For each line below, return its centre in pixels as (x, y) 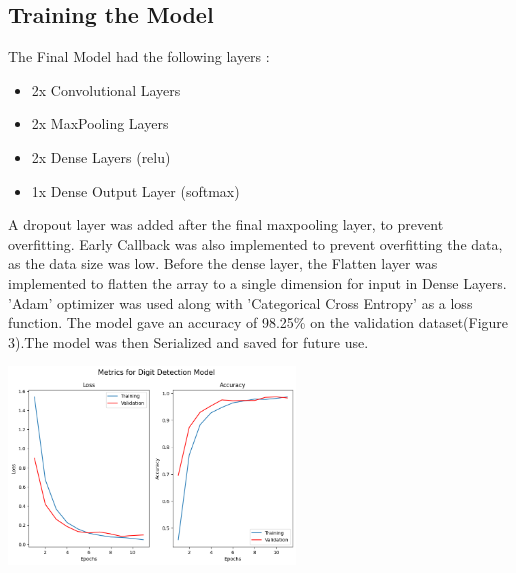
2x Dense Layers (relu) (101, 156)
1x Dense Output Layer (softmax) (135, 190)
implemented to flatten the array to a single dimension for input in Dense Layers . (257, 282)
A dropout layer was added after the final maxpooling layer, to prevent (226, 224)
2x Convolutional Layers (106, 89)
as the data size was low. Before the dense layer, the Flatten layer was (223, 263)
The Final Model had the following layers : (139, 56)
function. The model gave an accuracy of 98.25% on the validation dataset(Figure (258, 322)
